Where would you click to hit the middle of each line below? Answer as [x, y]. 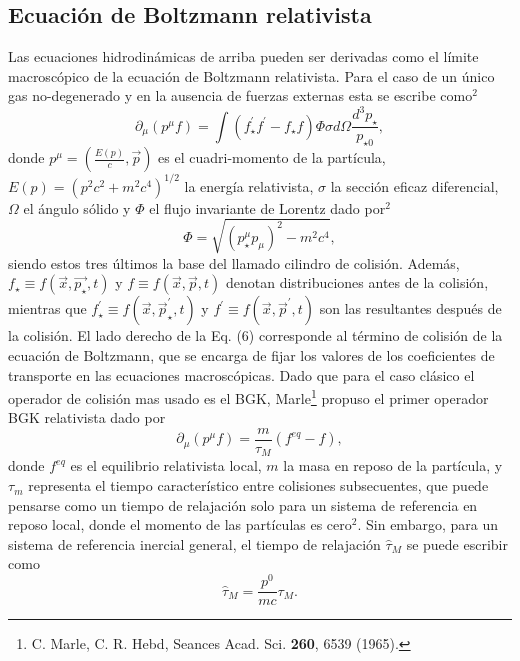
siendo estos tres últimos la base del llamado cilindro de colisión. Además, [234, 262]
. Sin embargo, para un [427, 524]
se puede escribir [457, 543]
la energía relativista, [249, 185]
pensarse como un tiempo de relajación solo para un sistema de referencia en [243, 504]
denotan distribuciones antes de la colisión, [357, 282]
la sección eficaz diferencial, [414, 185]
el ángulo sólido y [77, 207]
